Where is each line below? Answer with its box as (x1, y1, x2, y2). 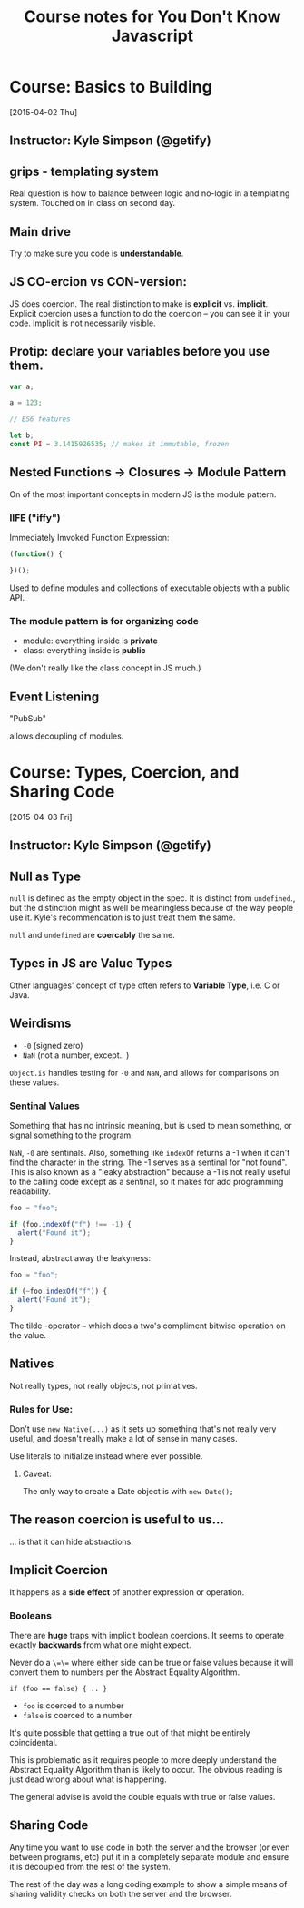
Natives (9, 1356, 54, 1372)
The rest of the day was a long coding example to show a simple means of (9, 1878, 288, 1889)
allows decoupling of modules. (9, 730, 124, 741)
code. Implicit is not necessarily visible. (9, 318, 156, 328)
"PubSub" (9, 712, 47, 723)
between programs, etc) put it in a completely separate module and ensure (9, 1851, 289, 1862)
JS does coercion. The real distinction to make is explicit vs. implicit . (9, 298, 269, 309)
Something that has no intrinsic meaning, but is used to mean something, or (9, 1120, 292, 1130)
